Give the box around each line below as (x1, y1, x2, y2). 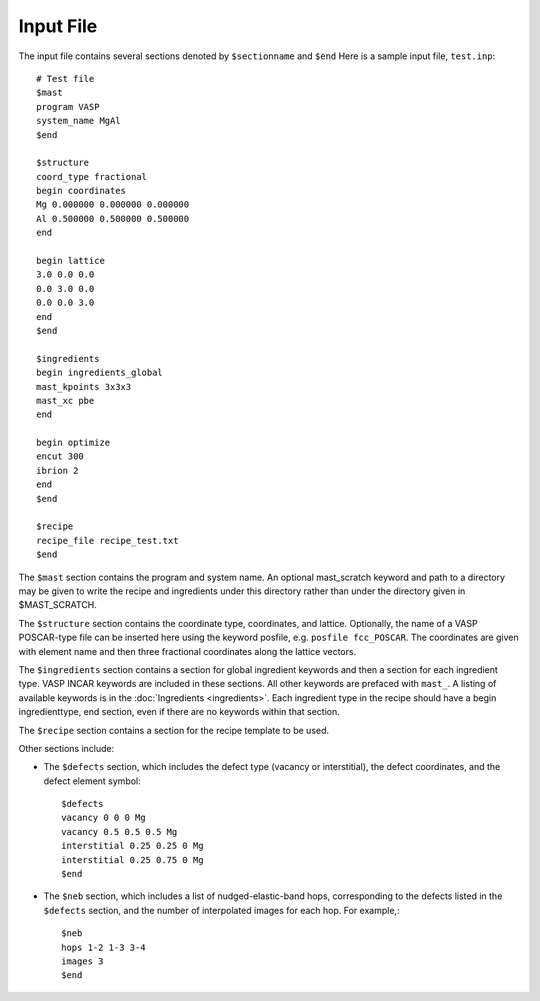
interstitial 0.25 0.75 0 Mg (61, 854, 204, 865)
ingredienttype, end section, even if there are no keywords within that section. (18, 706, 340, 718)
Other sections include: (18, 742, 115, 754)
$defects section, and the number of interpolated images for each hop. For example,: (43, 904, 400, 916)
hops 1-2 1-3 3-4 (61, 941, 146, 953)
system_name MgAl (36, 115, 121, 127)
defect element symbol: (43, 775, 142, 787)
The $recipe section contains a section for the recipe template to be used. (18, 724, 330, 736)
